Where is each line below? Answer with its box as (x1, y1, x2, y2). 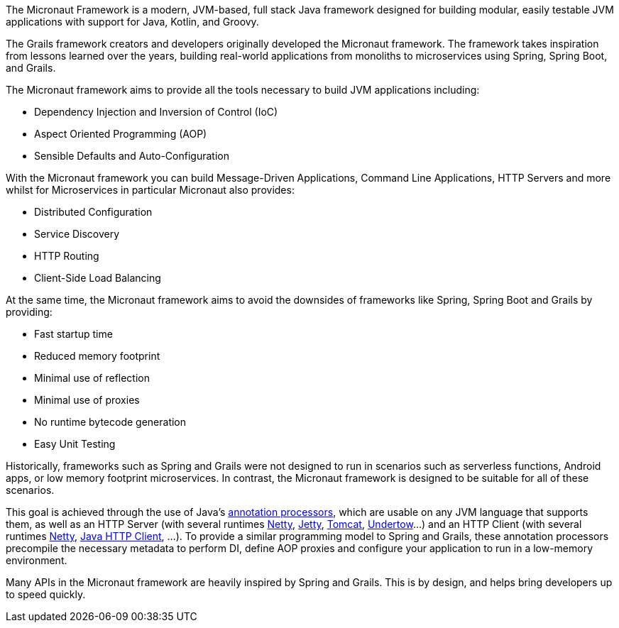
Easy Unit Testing (34, 438, 116, 450)
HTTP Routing (34, 250, 99, 262)
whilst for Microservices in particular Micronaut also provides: (6, 184, 295, 196)
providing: (6, 306, 53, 318)
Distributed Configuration (34, 206, 153, 218)
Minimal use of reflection (34, 372, 150, 384)
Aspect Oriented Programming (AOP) (34, 128, 207, 140)
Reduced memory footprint (34, 350, 160, 362)
